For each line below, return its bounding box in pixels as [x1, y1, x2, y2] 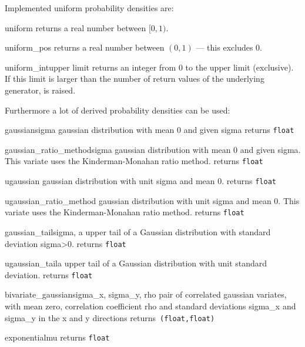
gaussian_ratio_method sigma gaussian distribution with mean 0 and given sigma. [5, 143, 301, 155]
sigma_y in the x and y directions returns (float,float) [5, 311, 215, 323]
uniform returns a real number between [5, 21, 146, 34]
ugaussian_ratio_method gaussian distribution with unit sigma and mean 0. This [5, 194, 300, 206]
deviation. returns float [5, 268, 93, 281]
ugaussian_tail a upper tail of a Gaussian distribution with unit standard [5, 257, 267, 269]
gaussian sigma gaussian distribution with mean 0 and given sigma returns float [5, 124, 294, 136]
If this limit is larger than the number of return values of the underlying [5, 72, 264, 85]
